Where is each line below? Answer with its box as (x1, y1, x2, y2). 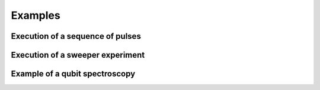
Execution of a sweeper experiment (11, 50, 145, 60)
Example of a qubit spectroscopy (11, 69, 136, 79)
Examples (11, 9, 60, 22)
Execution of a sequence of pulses (11, 31, 142, 41)
